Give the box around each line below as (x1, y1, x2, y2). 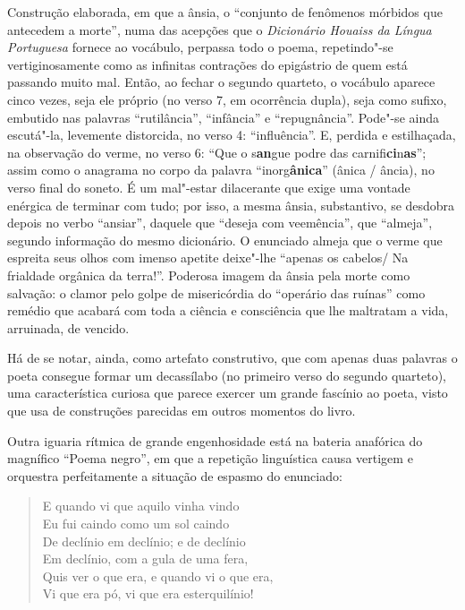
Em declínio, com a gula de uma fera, (42, 549, 249, 568)
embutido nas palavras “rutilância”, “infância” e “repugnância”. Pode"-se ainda (7, 107, 439, 126)
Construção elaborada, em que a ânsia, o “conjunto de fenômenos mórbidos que (7, 3, 443, 21)
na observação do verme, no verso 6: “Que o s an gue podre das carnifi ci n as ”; (7, 142, 427, 161)
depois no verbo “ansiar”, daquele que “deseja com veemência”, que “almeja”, (7, 213, 433, 232)
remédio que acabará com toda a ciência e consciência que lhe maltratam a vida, (7, 301, 449, 320)
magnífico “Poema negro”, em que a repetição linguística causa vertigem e (7, 449, 413, 468)
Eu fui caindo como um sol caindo (42, 514, 230, 533)
